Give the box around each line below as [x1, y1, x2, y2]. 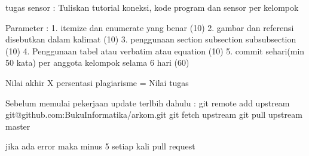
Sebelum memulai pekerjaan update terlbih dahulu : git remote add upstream [5, 96, 290, 109]
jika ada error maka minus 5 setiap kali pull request [5, 140, 195, 152]
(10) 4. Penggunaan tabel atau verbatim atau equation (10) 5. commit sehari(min [5, 44, 305, 57]
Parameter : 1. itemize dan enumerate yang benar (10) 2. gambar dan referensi [5, 21, 294, 33]
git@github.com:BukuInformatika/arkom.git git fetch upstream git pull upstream [5, 108, 302, 121]
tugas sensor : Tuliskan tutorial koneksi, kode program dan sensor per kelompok [5, 1, 299, 13]
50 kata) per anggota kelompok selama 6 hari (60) [5, 56, 189, 69]
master [5, 120, 30, 132]
